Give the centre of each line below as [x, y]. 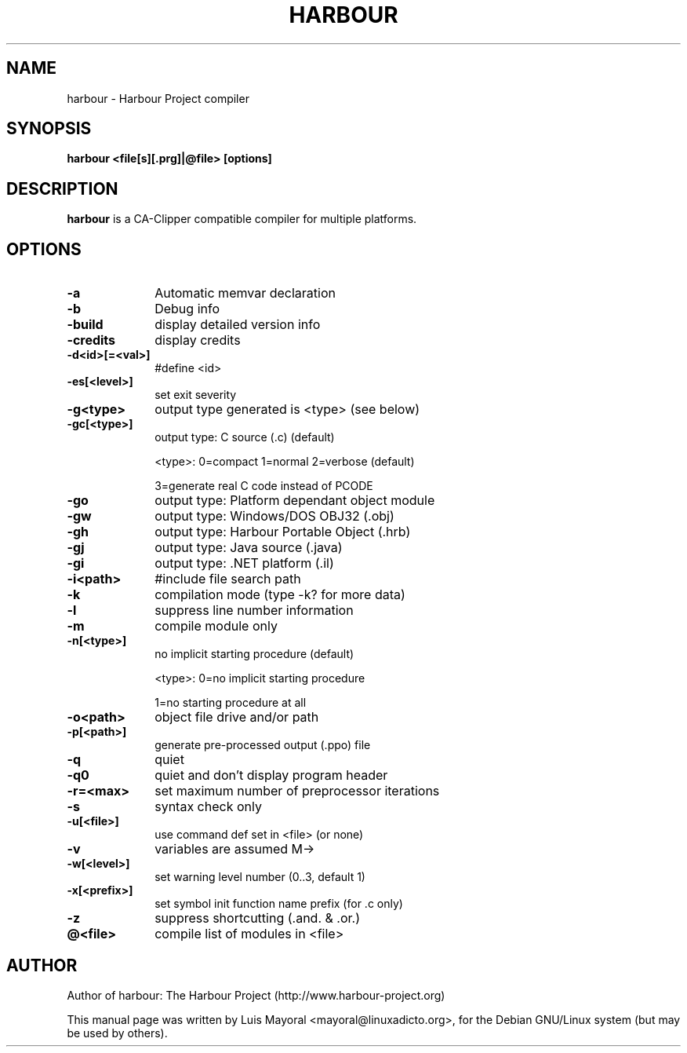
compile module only [216, 626]
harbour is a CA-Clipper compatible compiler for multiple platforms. [242, 219]
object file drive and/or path [237, 717]
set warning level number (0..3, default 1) [260, 877]
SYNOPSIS [49, 129]
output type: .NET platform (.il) [244, 563]
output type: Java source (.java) [249, 548]
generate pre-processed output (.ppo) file [263, 745]
